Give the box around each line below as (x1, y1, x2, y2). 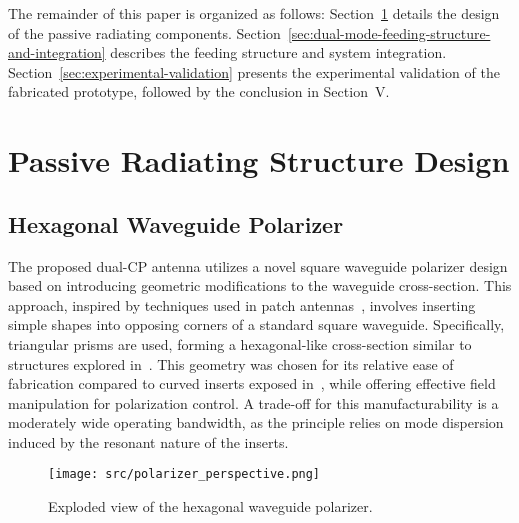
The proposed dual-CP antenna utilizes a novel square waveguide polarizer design (8, 255, 508, 276)
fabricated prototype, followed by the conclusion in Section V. (8, 81, 390, 102)
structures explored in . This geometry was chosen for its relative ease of (8, 353, 454, 374)
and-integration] (8, 42, 106, 63)
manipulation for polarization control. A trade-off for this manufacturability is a (8, 392, 499, 413)
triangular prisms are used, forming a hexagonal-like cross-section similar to (8, 333, 472, 354)
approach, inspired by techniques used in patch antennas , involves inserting (8, 294, 476, 315)
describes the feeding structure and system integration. (110, 42, 447, 63)
